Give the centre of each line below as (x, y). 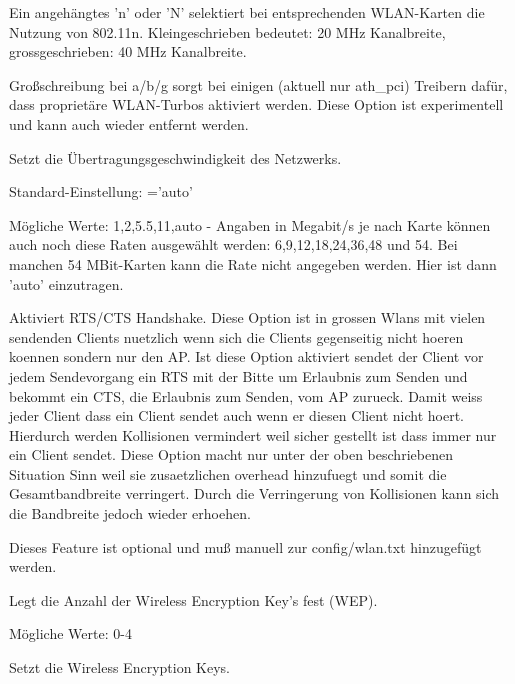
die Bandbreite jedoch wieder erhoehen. (130, 513)
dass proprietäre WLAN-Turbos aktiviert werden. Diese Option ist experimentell (256, 104)
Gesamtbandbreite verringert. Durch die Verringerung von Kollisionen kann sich (254, 493)
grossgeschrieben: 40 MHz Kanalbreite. (128, 51)
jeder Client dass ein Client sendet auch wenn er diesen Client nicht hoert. (236, 415)
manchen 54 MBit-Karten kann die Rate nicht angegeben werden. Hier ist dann (253, 263)
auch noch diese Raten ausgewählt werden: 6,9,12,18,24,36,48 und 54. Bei (233, 244)
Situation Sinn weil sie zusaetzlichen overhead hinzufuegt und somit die (228, 473)
